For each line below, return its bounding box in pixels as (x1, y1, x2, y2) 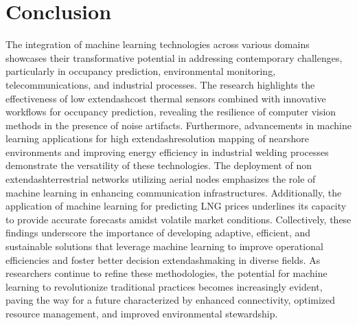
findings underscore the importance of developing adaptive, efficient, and (5, 225, 311, 240)
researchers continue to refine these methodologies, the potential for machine (5, 266, 327, 280)
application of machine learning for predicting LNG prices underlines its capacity (5, 199, 347, 213)
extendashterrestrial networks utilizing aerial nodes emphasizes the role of (5, 172, 316, 186)
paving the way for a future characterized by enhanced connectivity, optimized (5, 293, 336, 307)
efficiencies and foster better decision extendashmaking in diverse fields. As (5, 252, 321, 267)
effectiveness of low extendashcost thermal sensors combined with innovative (5, 91, 326, 105)
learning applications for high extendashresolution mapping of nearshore (5, 131, 309, 146)
